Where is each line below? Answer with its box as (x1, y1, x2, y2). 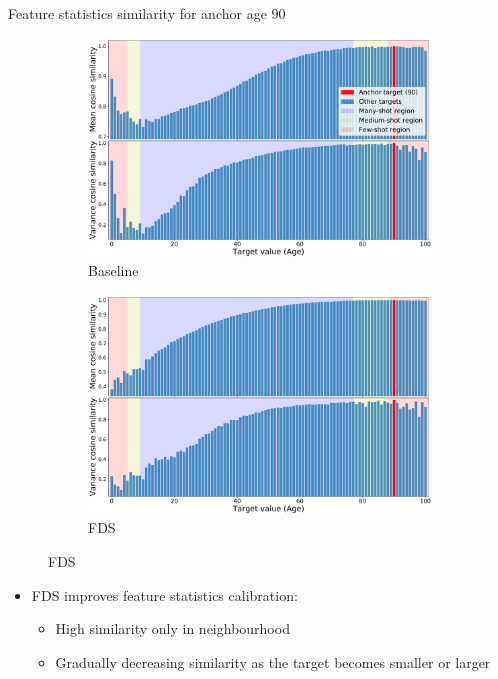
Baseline (88, 260, 139, 281)
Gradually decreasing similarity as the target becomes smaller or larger (55, 651, 491, 672)
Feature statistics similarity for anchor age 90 (8, 3, 286, 23)
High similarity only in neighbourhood (55, 618, 290, 639)
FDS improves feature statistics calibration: (31, 584, 298, 605)
